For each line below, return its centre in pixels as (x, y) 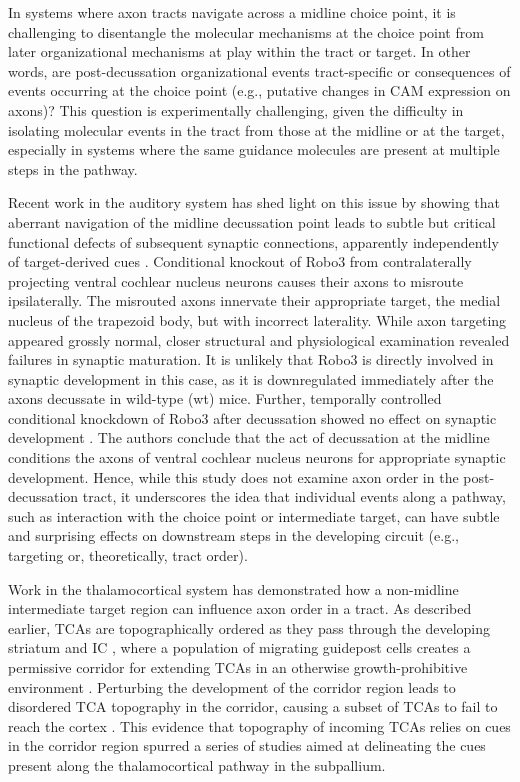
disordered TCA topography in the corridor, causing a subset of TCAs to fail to (253, 706)
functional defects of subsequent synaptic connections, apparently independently (253, 241)
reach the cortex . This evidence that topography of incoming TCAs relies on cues (259, 725)
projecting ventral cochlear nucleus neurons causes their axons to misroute (236, 280)
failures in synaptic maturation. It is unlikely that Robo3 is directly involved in (251, 359)
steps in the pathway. (73, 168)
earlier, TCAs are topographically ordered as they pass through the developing (249, 627)
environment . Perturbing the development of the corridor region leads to (232, 686)
